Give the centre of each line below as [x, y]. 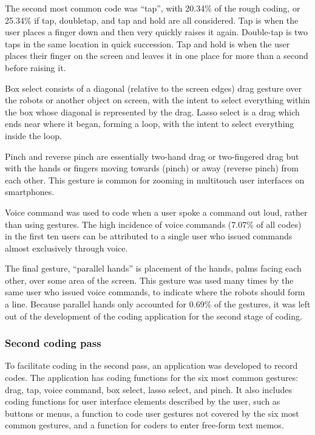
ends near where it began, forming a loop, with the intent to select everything [150, 124]
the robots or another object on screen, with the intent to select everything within [157, 100]
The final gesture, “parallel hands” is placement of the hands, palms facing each [153, 268]
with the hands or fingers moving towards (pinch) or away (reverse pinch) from [152, 168]
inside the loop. [33, 135]
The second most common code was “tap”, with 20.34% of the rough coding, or [153, 8]
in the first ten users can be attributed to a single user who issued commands [149, 236]
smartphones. [30, 192]
